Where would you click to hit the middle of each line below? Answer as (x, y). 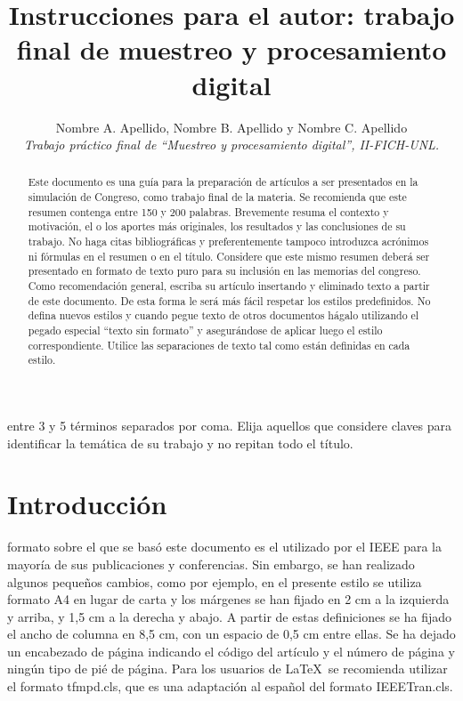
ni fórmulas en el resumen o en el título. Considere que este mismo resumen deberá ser (229, 256)
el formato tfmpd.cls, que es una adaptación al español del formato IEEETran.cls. (230, 686)
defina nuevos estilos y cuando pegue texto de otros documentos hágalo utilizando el (223, 315)
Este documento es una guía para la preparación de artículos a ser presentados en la (223, 182)
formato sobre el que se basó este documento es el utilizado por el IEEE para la (224, 547)
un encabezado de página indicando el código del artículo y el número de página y (231, 651)
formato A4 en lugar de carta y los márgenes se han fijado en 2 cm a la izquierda (228, 599)
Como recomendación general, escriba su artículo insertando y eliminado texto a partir (229, 286)
